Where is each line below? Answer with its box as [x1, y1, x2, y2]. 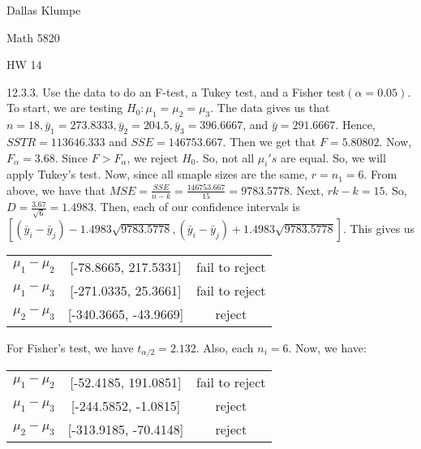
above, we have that [6, 181, 106, 198]
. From [363, 166, 397, 183]
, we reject [127, 149, 178, 166]
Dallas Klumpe [6, 2, 81, 18]
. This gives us [343, 219, 415, 236]
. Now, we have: [288, 339, 367, 356]
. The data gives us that [210, 99, 330, 116]
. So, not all [195, 149, 255, 166]
